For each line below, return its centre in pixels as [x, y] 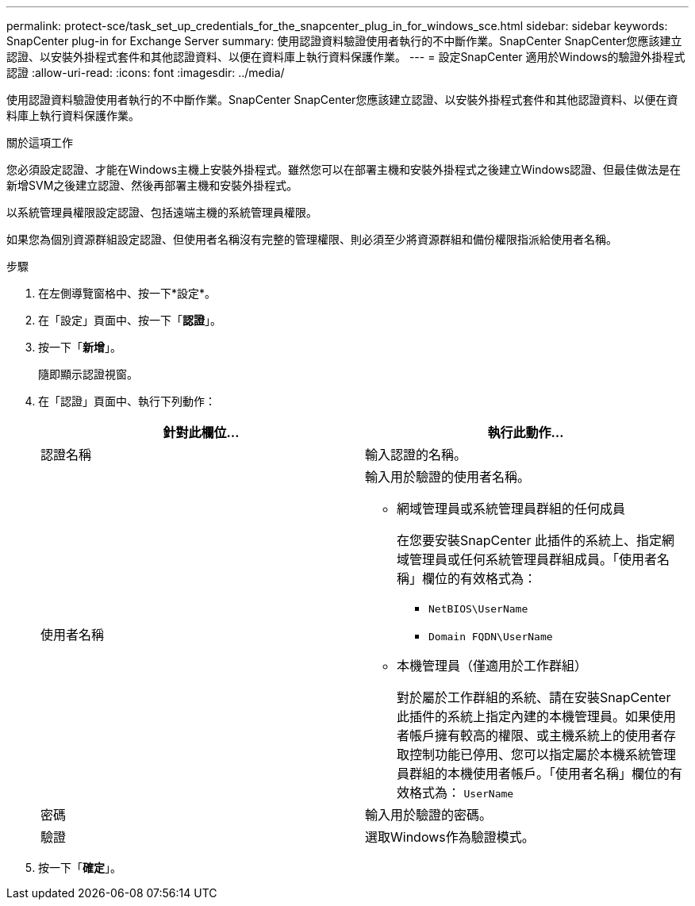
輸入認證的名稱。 [416, 455]
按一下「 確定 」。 [80, 868]
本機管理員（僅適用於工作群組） [492, 666]
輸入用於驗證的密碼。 [429, 815]
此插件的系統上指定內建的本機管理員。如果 [524, 716]
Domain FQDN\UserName [491, 637]
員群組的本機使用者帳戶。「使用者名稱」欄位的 [534, 774]
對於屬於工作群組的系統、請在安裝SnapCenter [534, 697]
